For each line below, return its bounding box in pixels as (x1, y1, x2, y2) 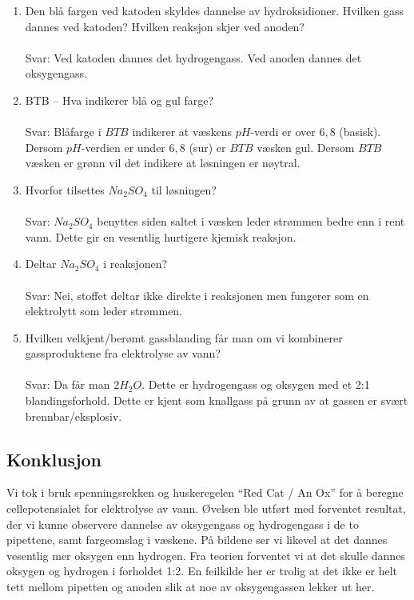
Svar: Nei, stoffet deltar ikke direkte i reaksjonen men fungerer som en (25, 286, 369, 303)
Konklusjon (6, 446, 102, 471)
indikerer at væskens (132, 123, 233, 140)
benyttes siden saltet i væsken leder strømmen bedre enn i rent (97, 213, 405, 230)
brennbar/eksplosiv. (25, 407, 122, 424)
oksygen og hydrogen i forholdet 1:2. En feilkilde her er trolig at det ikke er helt (6, 562, 397, 579)
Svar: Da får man (25, 376, 110, 393)
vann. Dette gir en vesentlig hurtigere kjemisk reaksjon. (25, 228, 297, 245)
